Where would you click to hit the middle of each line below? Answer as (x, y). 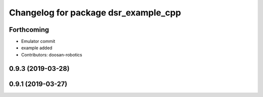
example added (37, 48)
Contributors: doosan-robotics (52, 55)
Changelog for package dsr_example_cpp (95, 13)
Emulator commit (38, 42)
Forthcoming (29, 30)
